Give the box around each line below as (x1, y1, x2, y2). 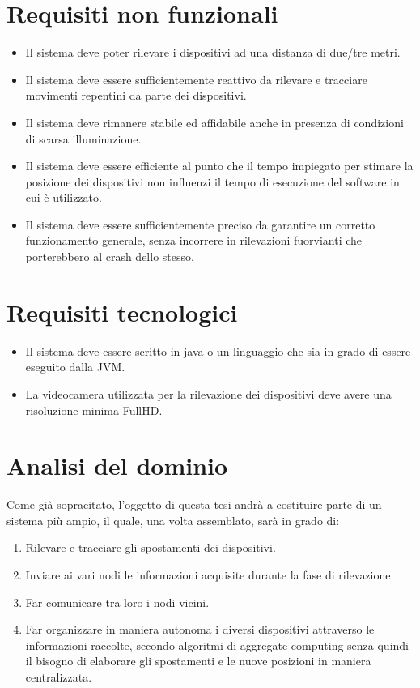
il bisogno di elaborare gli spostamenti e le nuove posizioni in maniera (25, 652, 371, 669)
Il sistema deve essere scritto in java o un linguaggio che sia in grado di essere (25, 342, 411, 359)
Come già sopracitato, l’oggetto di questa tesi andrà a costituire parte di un (6, 496, 382, 513)
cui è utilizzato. (25, 189, 102, 206)
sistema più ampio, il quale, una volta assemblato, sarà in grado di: (6, 511, 340, 528)
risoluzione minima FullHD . (25, 401, 163, 418)
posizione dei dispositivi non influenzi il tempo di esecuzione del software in (25, 173, 400, 190)
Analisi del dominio (6, 449, 228, 482)
